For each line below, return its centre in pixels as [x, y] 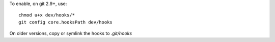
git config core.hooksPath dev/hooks [66, 22]
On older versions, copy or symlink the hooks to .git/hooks [71, 33]
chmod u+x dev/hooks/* [47, 15]
